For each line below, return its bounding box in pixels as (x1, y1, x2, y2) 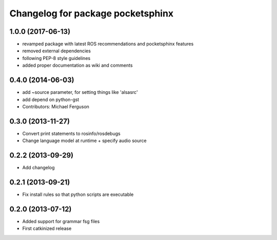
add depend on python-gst (22, 96, 80, 103)
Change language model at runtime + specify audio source (22, 137, 147, 144)
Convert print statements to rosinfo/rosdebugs (22, 130, 121, 136)
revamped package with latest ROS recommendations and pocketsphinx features (22, 41, 194, 47)
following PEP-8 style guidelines (22, 55, 91, 61)
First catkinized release (22, 226, 72, 232)
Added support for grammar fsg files (22, 218, 100, 224)
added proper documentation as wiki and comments (22, 62, 133, 69)
